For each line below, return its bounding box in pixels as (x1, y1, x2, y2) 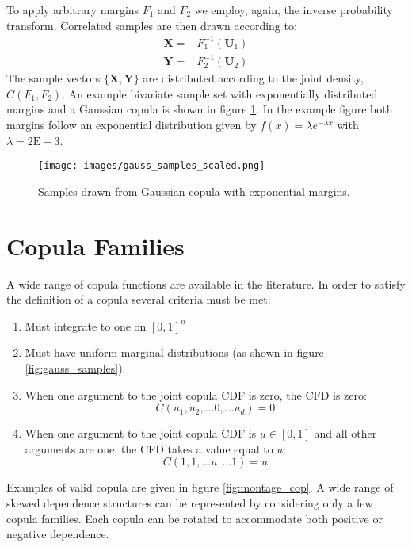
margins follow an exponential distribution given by (6, 117, 257, 133)
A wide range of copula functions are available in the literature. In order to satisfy (6, 275, 406, 292)
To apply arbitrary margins (6, 2, 139, 17)
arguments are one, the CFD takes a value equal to (25, 440, 273, 457)
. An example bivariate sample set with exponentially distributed (62, 85, 378, 101)
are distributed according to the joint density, (143, 70, 364, 86)
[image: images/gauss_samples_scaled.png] (38, 160, 265, 172)
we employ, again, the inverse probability (194, 2, 393, 17)
